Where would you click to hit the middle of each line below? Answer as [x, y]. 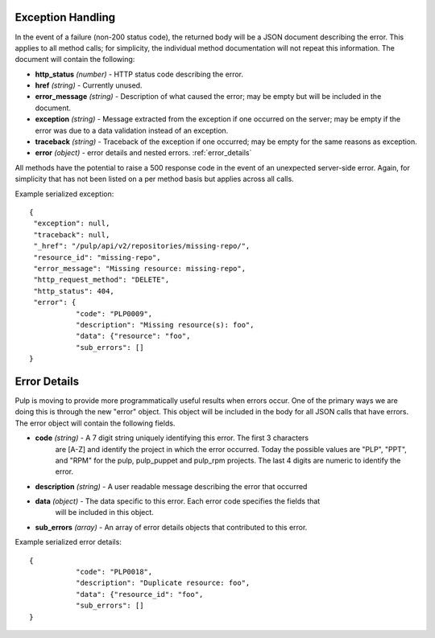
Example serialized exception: [64, 194]
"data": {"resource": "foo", [133, 336]
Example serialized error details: [68, 542]
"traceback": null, [72, 235]
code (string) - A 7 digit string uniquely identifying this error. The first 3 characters [172, 438]
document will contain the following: [75, 60]
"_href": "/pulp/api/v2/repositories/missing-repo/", [142, 246]
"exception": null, [72, 224]
